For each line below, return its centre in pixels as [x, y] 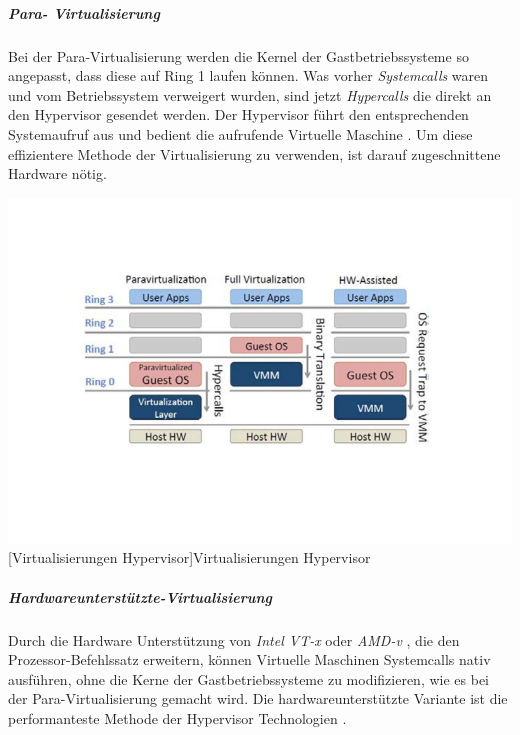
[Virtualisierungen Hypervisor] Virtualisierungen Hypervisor [189, 557]
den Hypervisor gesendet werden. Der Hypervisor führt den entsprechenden [238, 114]
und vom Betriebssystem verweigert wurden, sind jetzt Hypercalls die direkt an [250, 94]
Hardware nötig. [57, 173]
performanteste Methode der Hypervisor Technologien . [177, 717]
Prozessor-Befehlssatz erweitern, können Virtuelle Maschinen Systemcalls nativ [249, 659]
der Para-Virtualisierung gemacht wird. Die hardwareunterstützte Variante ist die [258, 698]
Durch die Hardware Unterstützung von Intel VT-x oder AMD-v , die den [234, 639]
